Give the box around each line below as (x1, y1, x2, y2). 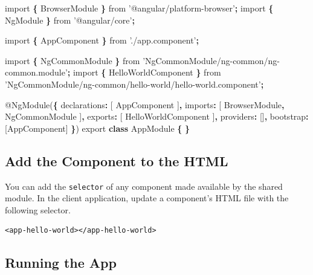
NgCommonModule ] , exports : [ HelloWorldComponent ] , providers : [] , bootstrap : (5, 110, 309, 123)
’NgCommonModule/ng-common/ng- (143, 54, 280, 66)
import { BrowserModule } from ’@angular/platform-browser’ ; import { (5, 2, 274, 14)
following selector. (5, 203, 71, 216)
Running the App (5, 253, 117, 272)
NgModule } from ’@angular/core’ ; (5, 13, 135, 26)
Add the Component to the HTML (5, 151, 228, 170)
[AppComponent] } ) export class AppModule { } (5, 121, 190, 134)
